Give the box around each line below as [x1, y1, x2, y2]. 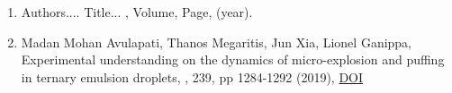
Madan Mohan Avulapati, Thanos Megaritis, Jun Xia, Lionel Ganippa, [21, 32, 412, 51]
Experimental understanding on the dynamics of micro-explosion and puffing [21, 50, 445, 69]
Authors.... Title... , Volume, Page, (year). [21, 3, 253, 21]
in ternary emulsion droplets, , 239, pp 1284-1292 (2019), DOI [21, 67, 364, 86]
